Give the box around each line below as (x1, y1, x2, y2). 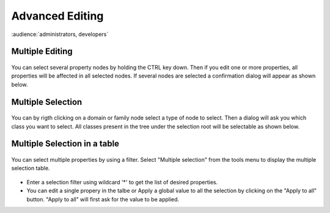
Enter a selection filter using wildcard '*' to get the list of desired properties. (26, 178, 218, 186)
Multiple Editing (11, 46, 73, 57)
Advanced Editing (11, 9, 104, 23)
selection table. (11, 165, 50, 172)
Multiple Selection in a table (11, 139, 119, 149)
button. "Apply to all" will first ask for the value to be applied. (26, 195, 180, 203)
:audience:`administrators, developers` (11, 31, 109, 38)
